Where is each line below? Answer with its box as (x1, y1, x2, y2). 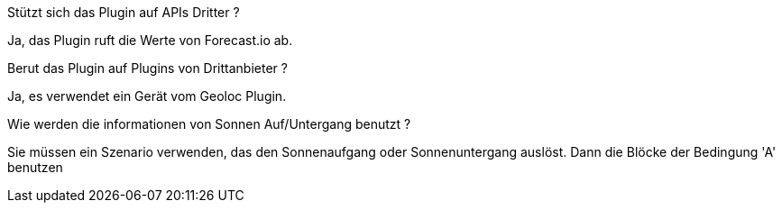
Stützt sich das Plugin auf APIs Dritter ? (7, 5, 240, 20)
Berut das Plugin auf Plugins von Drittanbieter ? (7, 60, 288, 76)
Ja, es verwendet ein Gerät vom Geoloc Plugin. (7, 88, 287, 104)
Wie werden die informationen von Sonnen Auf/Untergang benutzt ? (7, 116, 411, 132)
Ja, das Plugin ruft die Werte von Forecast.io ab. (7, 32, 293, 48)
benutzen (7, 160, 63, 175)
